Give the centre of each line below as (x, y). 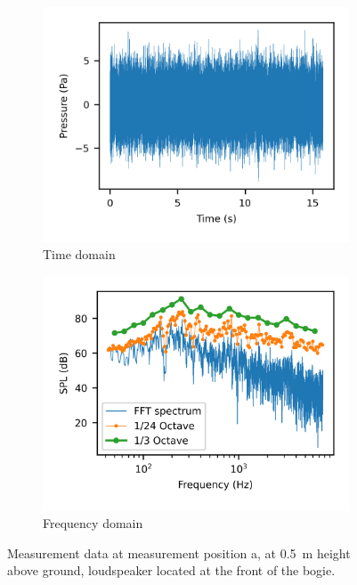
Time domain (79, 254)
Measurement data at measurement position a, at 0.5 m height (179, 552)
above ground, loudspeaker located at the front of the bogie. (171, 570)
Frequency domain (93, 523)
